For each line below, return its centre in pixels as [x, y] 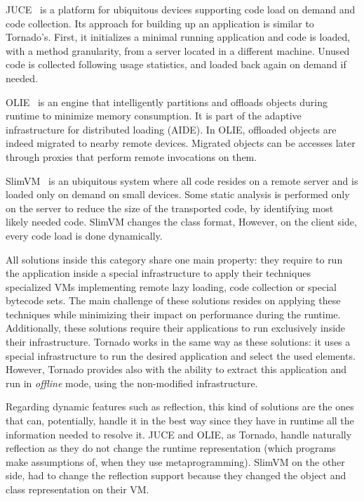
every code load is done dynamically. [84, 235]
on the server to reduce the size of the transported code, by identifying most [170, 208]
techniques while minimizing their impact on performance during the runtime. [173, 314]
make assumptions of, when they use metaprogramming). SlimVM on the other [175, 461]
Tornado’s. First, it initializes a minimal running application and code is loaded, [178, 37]
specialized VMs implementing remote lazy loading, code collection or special [171, 286]
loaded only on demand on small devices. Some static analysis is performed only [178, 194]
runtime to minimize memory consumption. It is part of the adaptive [154, 116]
